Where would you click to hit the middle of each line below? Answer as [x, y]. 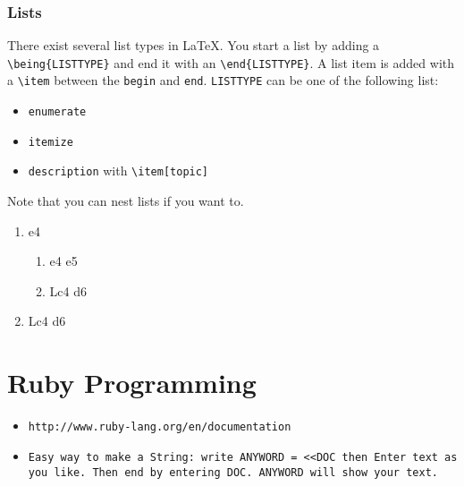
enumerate [57, 112]
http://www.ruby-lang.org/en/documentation [160, 427]
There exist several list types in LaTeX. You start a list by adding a [194, 45]
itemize [51, 142]
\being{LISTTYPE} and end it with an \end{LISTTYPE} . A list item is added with [231, 62]
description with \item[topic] [118, 171]
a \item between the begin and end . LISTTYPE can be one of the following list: [223, 80]
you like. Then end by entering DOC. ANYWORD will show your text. [233, 472]
